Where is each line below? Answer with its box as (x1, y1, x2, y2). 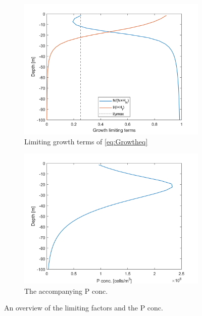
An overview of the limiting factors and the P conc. (4, 302, 163, 313)
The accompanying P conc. (24, 285, 108, 296)
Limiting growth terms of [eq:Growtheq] (24, 136, 148, 146)
